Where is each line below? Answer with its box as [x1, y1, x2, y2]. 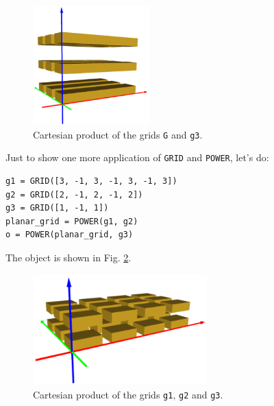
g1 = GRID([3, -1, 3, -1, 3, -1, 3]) [5, 176, 177, 186]
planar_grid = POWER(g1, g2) [5, 216, 138, 226]
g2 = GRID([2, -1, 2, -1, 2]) [5, 189, 143, 200]
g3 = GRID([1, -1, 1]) [5, 203, 109, 213]
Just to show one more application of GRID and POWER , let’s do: [5, 150, 269, 165]
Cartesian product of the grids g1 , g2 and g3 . [33, 387, 223, 401]
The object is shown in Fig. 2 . [5, 250, 132, 264]
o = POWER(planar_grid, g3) [5, 230, 134, 240]
